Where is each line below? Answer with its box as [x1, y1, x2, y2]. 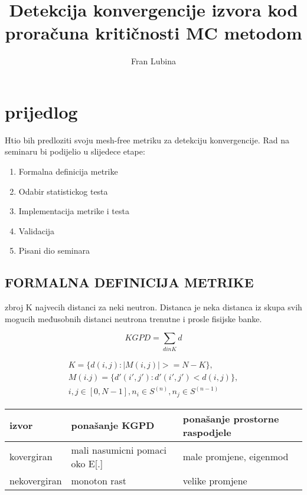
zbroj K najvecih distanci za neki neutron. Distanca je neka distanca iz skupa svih [5, 301, 302, 313]
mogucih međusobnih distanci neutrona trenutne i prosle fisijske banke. [5, 312, 262, 324]
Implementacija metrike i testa [18, 205, 129, 217]
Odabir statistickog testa [18, 185, 108, 197]
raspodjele [182, 425, 231, 439]
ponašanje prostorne [182, 411, 279, 425]
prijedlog [5, 99, 78, 123]
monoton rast [71, 473, 127, 487]
